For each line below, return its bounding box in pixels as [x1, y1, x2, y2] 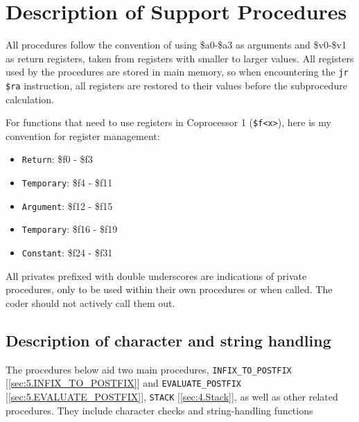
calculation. [6, 91, 55, 106]
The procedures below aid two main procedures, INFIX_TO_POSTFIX [6, 362, 292, 376]
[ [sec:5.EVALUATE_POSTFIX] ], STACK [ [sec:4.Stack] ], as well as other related [6, 389, 338, 404]
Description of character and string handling [6, 329, 331, 351]
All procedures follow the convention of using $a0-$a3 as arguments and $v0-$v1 [6, 37, 347, 52]
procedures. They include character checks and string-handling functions [6, 403, 313, 417]
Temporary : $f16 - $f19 [21, 222, 118, 236]
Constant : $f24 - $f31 [21, 245, 113, 260]
